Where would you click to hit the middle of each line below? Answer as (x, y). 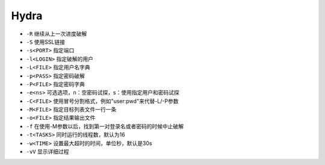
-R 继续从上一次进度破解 (57, 34)
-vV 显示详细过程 (48, 152)
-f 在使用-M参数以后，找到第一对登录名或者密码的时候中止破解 (105, 126)
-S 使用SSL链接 (46, 42)
